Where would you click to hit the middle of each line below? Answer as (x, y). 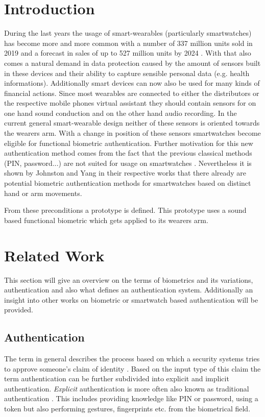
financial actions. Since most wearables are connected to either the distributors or (132, 93)
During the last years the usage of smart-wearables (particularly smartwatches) (128, 33)
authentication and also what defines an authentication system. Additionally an (129, 290)
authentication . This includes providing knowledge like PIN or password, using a (131, 398)
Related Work (54, 255)
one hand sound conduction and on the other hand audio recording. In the (121, 113)
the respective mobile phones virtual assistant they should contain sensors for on (130, 103)
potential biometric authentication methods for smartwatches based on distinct (128, 183)
